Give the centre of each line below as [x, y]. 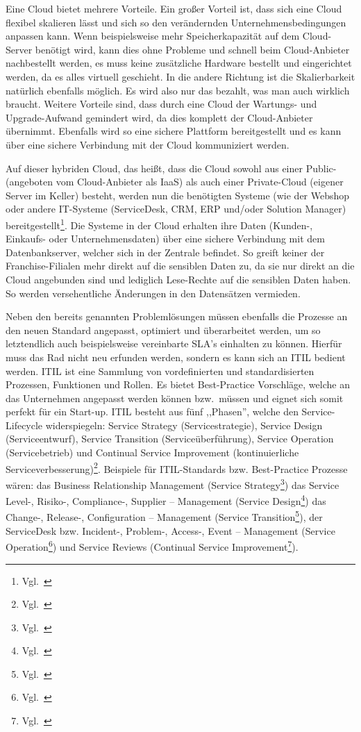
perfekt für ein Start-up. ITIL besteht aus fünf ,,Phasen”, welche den [152, 411]
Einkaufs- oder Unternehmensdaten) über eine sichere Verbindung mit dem [165, 239]
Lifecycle [24, 425]
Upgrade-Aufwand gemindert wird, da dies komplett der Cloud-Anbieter [159, 117]
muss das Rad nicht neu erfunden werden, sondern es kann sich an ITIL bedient [176, 357]
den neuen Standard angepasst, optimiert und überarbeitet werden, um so [163, 330]
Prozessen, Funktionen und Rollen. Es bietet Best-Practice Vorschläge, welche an [178, 384]
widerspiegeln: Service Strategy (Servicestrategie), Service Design [184, 425]
